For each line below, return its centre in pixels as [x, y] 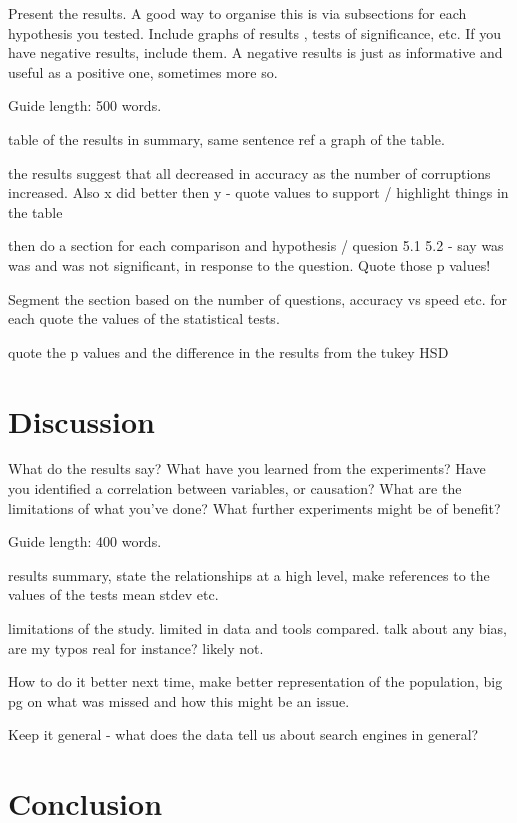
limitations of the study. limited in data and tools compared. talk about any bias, [257, 628]
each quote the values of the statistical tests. [144, 318]
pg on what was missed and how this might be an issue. [179, 700]
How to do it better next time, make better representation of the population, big [255, 681]
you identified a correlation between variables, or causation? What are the [235, 488]
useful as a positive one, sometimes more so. [143, 71]
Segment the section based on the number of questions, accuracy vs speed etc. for [258, 298]
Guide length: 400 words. [85, 541]
